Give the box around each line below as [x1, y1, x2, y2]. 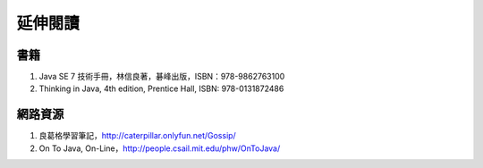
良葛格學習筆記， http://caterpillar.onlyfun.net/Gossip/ [38, 130, 236, 141]
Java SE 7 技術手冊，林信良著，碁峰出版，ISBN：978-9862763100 [38, 71, 285, 82]
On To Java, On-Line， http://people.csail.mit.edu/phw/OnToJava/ [38, 143, 281, 154]
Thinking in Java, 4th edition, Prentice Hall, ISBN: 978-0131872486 [38, 83, 284, 94]
